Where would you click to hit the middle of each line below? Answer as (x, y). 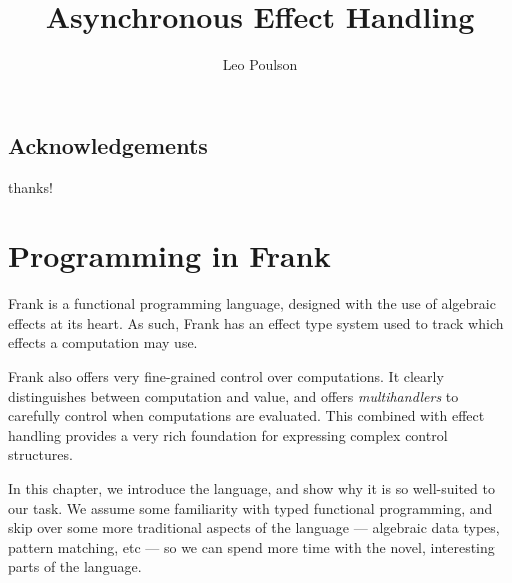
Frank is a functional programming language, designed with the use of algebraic (252, 303)
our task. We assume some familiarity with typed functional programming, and (250, 507)
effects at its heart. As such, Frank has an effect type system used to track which (256, 322)
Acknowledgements (108, 144)
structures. (40, 454)
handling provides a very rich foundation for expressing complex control (228, 434)
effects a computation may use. (103, 342)
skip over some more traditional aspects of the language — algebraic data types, (254, 527)
